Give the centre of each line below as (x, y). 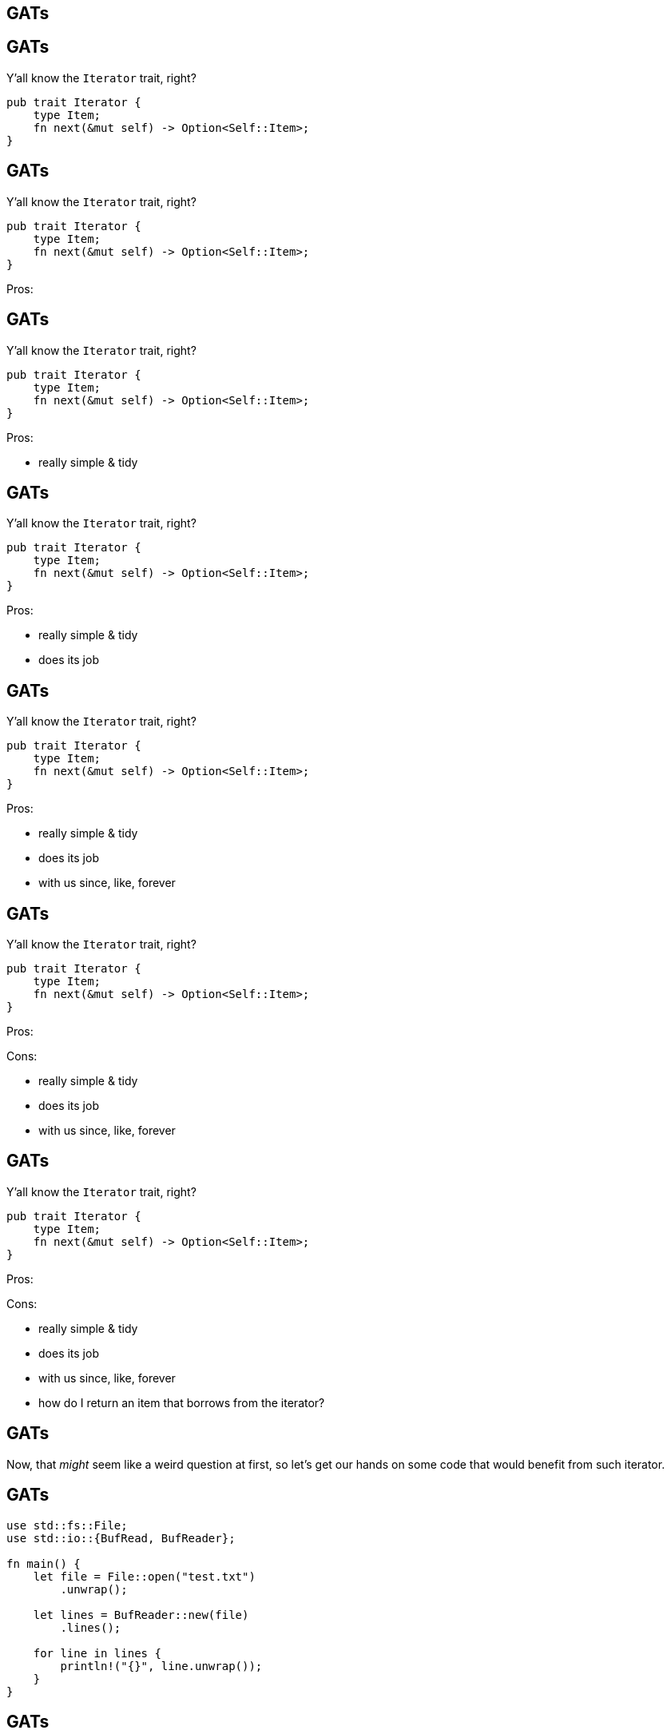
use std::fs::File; (67, 1525)
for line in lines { (97, 1653)
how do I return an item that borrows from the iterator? (182, 1402)
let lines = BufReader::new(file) (141, 1615)
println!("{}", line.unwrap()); (161, 1666)
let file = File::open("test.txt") (144, 1576)
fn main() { (44, 1563)
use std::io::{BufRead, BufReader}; (121, 1538)
